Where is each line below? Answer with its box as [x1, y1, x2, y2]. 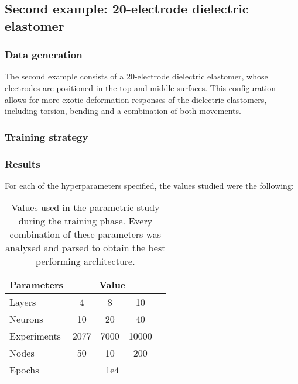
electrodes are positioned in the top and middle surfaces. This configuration [5, 81, 276, 94]
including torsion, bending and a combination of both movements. [5, 105, 241, 117]
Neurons [9, 312, 43, 326]
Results [5, 156, 40, 171]
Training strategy [5, 129, 88, 144]
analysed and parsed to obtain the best [5, 241, 166, 255]
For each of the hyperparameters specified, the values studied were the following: [5, 179, 294, 191]
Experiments [9, 329, 61, 343]
